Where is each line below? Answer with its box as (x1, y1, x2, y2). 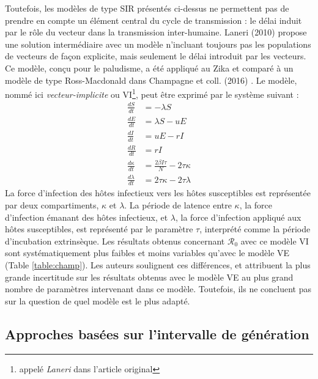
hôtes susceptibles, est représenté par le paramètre (5, 223, 193, 235)
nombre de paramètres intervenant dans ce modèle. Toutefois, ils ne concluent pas (5, 282, 312, 295)
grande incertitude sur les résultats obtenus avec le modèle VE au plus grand (5, 270, 294, 283)
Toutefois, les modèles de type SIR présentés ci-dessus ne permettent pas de (5, 2, 289, 14)
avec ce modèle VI (240, 234, 309, 247)
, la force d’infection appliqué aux (176, 210, 301, 223)
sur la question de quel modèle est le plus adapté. (5, 294, 190, 307)
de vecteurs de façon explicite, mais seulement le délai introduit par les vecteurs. (5, 50, 306, 62)
